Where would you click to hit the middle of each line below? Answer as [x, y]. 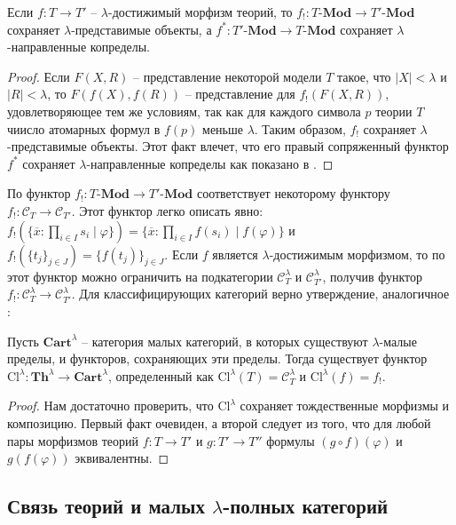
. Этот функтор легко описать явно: [167, 210]
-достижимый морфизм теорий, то [200, 12]
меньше [223, 128]
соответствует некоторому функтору [293, 193]
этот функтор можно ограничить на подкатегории [140, 276]
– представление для [240, 94]
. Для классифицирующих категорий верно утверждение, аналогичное [260, 294]
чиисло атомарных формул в [84, 128]
